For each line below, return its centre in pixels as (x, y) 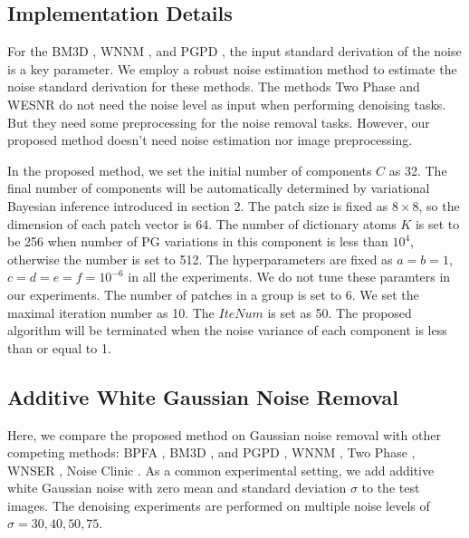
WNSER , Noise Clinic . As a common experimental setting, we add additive (221, 470)
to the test (391, 488)
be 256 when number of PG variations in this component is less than (198, 241)
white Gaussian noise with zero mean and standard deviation (177, 488)
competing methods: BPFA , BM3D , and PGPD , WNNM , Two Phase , (211, 452)
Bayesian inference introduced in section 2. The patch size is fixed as (198, 205)
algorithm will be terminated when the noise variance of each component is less (227, 330)
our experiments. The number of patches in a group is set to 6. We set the (213, 294)
